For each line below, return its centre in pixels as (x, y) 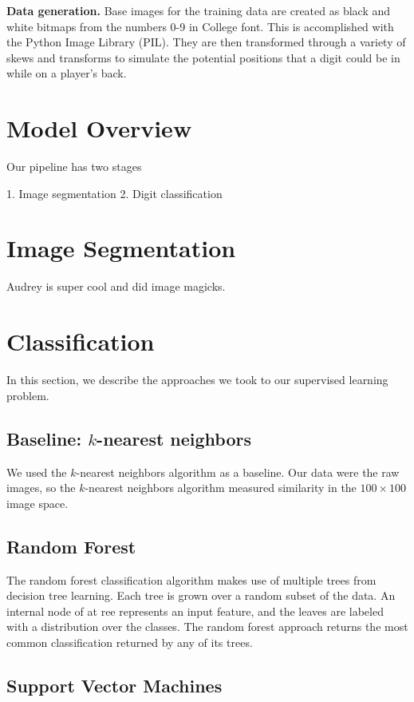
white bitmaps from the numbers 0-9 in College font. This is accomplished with (200, 26)
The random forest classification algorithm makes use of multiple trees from (191, 579)
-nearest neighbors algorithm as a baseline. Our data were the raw (238, 472)
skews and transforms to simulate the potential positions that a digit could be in (203, 57)
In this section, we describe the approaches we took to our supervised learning (197, 380)
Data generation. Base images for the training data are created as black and (199, 10)
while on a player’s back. (67, 73)
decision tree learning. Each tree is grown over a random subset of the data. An (201, 595)
